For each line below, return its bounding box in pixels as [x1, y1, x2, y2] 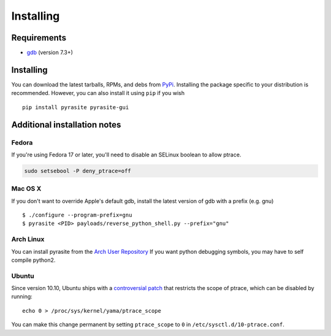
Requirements [11, 32, 67, 43]
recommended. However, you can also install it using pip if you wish [11, 90, 185, 97]
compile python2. [11, 256, 56, 264]
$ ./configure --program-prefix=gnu [22, 212, 132, 219]
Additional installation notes [11, 120, 121, 130]
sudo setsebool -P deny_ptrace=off [24, 167, 131, 174]
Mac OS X [11, 185, 42, 193]
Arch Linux [11, 235, 45, 243]
